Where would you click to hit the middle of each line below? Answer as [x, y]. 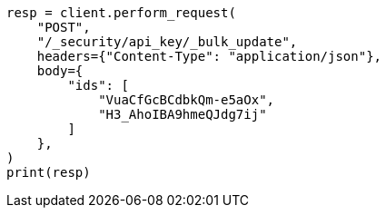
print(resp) [49, 172]
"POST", [64, 27]
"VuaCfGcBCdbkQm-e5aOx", [187, 100]
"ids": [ [98, 85]
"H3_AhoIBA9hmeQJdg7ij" [183, 114]
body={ [60, 71]
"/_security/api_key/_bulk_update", [167, 42]
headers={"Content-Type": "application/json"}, [209, 56]
